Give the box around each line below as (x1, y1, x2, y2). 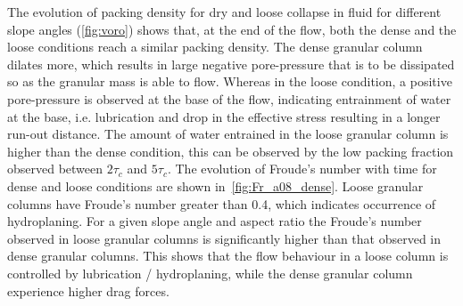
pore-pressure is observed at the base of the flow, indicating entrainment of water (7, 89, 451, 108)
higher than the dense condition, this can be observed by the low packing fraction (7, 141, 454, 160)
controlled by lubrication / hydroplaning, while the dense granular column (7, 263, 413, 282)
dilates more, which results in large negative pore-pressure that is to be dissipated (7, 54, 455, 73)
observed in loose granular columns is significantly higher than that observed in (7, 229, 442, 247)
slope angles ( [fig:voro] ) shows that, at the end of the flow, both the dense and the (7, 20, 457, 38)
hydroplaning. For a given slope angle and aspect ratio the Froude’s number (7, 212, 422, 230)
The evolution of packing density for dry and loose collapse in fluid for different (7, 3, 442, 20)
